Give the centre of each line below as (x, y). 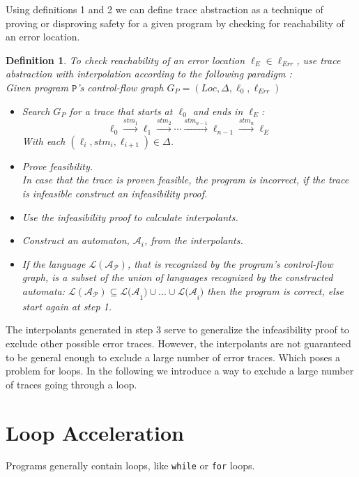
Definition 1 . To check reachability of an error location (125, 60)
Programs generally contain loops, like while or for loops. (130, 465)
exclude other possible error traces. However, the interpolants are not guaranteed (178, 343)
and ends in (218, 111)
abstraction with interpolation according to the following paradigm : (149, 74)
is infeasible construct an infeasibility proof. (115, 193)
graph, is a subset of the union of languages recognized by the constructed (177, 277)
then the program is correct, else (276, 290)
